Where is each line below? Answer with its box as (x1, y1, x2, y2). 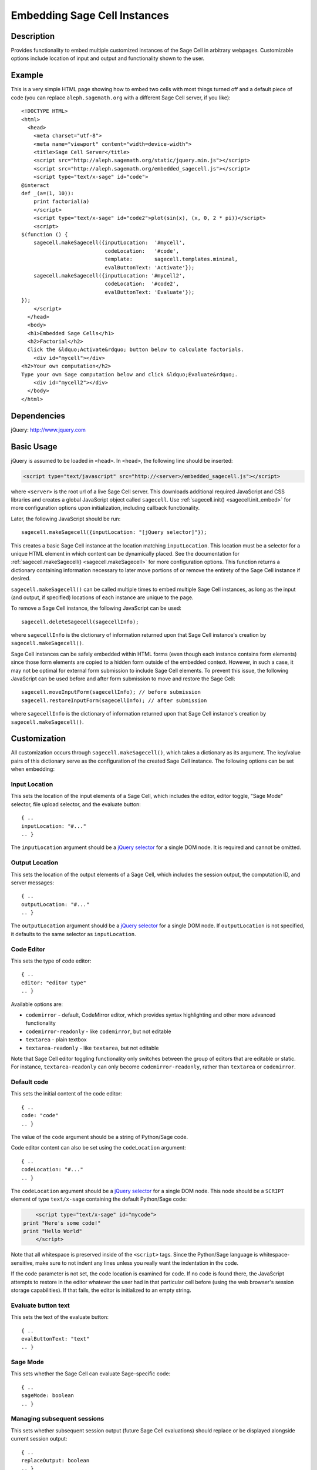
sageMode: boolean (21, 1392, 75, 1399)
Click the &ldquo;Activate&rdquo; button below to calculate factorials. (27, 346, 244, 353)
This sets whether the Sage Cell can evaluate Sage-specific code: (11, 1370, 171, 1377)
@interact (21, 182, 49, 188)
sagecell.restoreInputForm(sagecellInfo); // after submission (21, 697, 207, 704)
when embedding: (11, 766, 55, 773)
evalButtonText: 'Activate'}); (104, 264, 195, 270)
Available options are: (11, 1000, 63, 1008)
